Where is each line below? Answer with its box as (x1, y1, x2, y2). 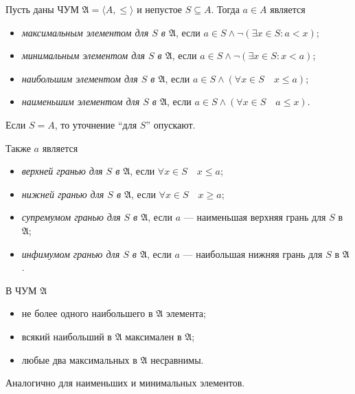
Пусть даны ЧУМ (5, 2, 79, 16)
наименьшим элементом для (21, 94, 140, 109)
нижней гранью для (21, 186, 104, 201)
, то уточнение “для (54, 117, 137, 131)
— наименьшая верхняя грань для (183, 210, 326, 224)
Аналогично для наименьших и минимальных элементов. (5, 375, 245, 390)
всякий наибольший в (21, 329, 112, 343)
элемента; (165, 306, 206, 320)
